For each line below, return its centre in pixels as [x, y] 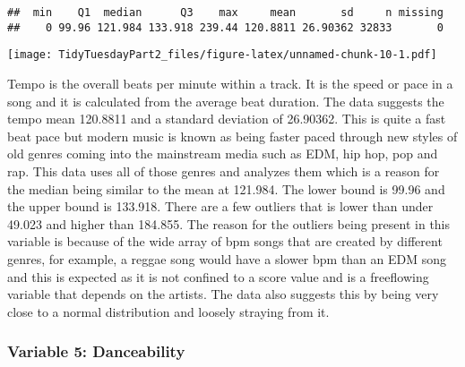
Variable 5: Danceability [96, 351]
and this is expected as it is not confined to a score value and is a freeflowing [218, 276]
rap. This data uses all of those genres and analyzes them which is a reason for [224, 171]
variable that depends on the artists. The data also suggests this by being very [223, 294]
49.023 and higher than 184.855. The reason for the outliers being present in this [229, 223]
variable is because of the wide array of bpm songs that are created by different [225, 241]
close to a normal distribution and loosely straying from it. [168, 311]
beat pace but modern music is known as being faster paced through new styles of [232, 136]
